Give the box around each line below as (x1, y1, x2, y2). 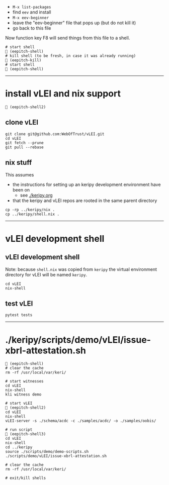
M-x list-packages (12, 5, 51, 10)
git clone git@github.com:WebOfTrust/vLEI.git (5, 131, 105, 137)
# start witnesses (5, 379, 44, 384)
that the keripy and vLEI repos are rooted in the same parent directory (12, 198, 157, 204)
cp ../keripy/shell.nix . (5, 212, 59, 217)
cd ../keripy (5, 445, 33, 450)
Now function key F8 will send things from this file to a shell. (5, 35, 130, 41)
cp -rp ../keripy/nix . (5, 207, 55, 212)
